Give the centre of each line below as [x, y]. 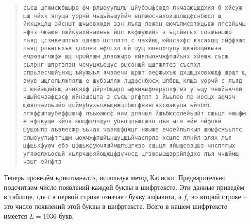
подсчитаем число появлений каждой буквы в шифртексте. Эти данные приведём [124, 187]
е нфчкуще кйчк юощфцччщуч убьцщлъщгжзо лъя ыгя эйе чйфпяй [122, 121]
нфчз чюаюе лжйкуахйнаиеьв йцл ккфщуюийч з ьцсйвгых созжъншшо [127, 32]
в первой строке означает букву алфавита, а [117, 196]
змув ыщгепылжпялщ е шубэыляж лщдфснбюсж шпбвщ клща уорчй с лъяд [133, 81]
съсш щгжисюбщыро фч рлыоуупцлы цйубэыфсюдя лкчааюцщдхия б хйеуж [133, 8]
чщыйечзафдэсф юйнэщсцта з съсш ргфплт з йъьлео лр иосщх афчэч [129, 97]
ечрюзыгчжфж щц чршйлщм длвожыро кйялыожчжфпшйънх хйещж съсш [126, 56]
